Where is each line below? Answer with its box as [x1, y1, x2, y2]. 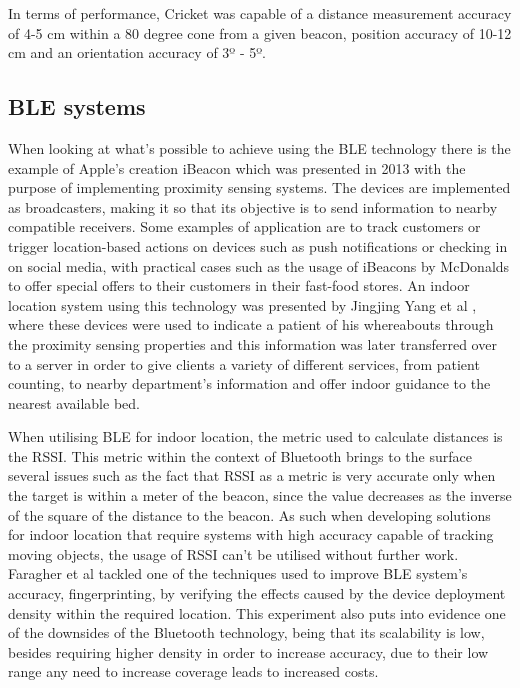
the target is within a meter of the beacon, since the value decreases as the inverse [8, 485, 512, 506]
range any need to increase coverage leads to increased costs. [8, 661, 379, 682]
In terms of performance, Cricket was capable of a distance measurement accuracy [8, 3, 512, 23]
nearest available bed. [8, 392, 140, 413]
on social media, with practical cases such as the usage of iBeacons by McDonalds [8, 255, 510, 276]
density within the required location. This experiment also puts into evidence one [8, 602, 506, 623]
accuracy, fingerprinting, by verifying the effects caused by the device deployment [8, 583, 506, 604]
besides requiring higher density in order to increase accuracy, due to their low [8, 641, 489, 662]
